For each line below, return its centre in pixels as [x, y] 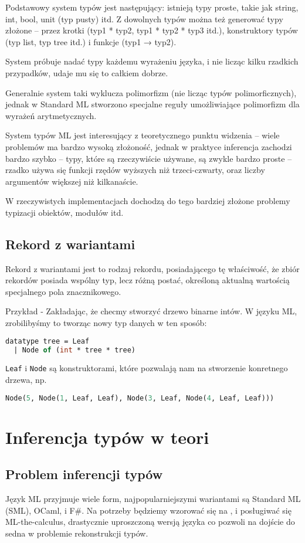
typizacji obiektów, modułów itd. [65, 212]
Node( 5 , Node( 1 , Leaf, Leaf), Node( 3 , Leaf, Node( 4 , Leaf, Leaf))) [140, 398]
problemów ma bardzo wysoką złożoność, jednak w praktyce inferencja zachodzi [149, 146]
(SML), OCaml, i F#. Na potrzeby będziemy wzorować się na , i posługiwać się [148, 510]
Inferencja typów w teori [107, 437]
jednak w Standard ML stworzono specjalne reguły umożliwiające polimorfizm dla [152, 104]
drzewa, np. [26, 380]
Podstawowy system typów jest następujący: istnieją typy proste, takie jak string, [152, 7]
